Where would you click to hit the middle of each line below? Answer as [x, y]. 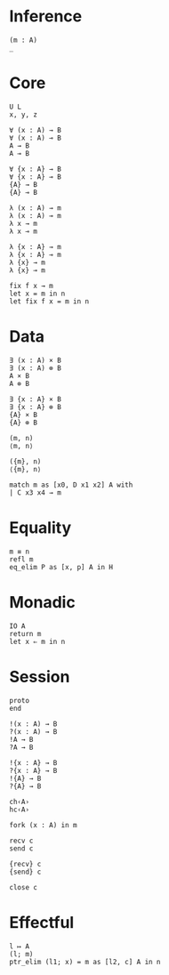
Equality [40, 528]
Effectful [42, 922]
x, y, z [24, 114]
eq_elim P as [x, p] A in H [61, 567]
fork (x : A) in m [43, 825]
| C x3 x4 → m [36, 492]
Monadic [42, 602]
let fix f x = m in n [49, 301]
